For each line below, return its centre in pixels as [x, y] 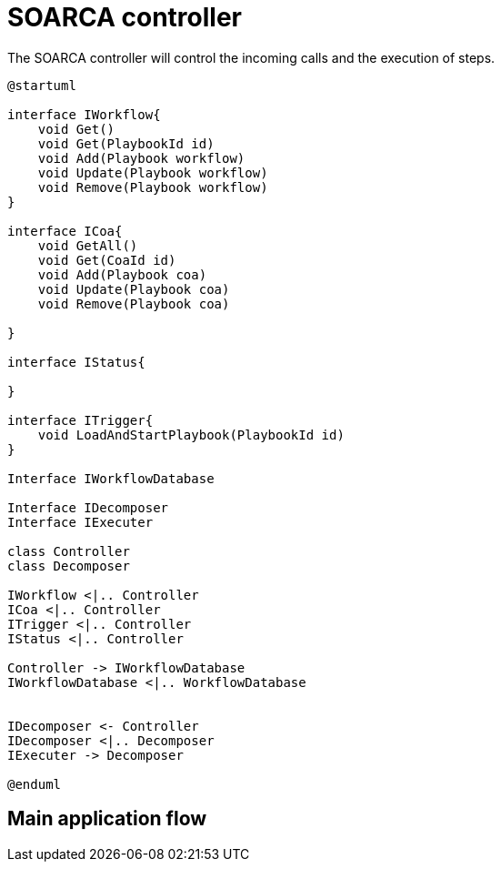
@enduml [35, 784]
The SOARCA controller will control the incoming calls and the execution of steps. [251, 57]
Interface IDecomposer [88, 507]
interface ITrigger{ [80, 420]
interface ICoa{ [65, 231]
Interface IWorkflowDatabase [111, 478]
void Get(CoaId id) [107, 260]
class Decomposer [69, 566]
